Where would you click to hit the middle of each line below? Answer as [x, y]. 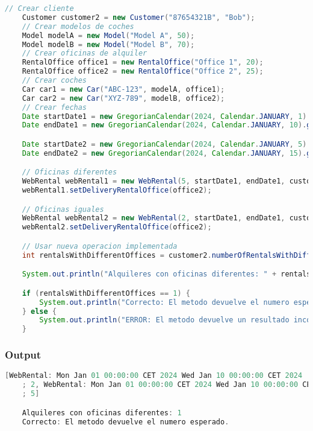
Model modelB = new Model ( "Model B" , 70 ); [108, 44]
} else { [39, 311]
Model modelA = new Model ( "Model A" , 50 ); [108, 35]
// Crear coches [54, 80]
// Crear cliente [39, 8]
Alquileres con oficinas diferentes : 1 [102, 413]
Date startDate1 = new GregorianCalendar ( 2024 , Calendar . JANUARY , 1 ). [166, 116]
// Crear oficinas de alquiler [85, 53]
